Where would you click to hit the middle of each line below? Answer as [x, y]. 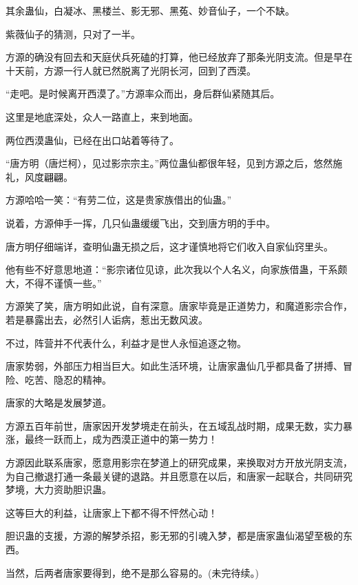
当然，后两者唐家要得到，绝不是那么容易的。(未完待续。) [132, 572]
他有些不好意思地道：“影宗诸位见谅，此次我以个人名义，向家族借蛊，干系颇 [177, 269]
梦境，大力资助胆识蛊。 [59, 489]
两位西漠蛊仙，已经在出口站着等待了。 [92, 140]
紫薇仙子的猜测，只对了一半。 [73, 33]
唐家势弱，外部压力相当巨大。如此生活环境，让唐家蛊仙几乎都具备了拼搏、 [174, 366]
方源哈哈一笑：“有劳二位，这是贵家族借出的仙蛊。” [119, 200]
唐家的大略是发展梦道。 [59, 403]
